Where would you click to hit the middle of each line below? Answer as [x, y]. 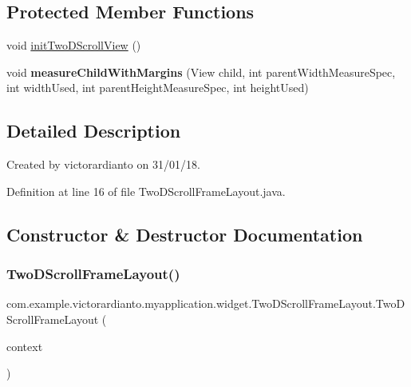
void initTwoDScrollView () [74, 45]
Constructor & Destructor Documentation [185, 234]
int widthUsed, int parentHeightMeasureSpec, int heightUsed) [158, 88]
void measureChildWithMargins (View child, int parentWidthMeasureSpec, [201, 72]
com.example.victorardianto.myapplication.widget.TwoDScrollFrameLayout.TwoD [206, 303]
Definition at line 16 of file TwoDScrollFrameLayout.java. [146, 191]
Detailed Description [94, 131]
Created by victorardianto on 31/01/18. [103, 164]
